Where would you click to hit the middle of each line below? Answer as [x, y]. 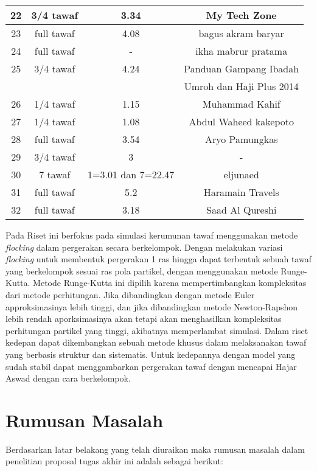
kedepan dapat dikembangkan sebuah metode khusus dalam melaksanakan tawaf [156, 342]
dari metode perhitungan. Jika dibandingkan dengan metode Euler [130, 294]
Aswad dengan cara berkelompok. [68, 378]
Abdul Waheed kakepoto [241, 121]
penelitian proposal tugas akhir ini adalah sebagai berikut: [114, 461]
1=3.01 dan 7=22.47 [131, 174]
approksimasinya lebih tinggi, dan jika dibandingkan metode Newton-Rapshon [152, 306]
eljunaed [241, 174]
